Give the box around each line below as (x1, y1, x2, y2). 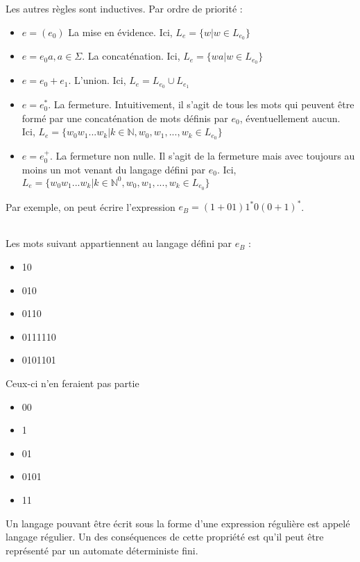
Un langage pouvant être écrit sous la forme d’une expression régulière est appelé (6, 516, 350, 530)
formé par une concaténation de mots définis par (22, 110, 228, 125)
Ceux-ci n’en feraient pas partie (6, 376, 139, 391)
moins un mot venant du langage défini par (22, 162, 205, 176)
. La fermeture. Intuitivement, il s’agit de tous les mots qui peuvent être (48, 97, 354, 112)
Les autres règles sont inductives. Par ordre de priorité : (6, 1, 243, 15)
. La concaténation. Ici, (82, 49, 180, 63)
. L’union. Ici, (68, 73, 126, 87)
